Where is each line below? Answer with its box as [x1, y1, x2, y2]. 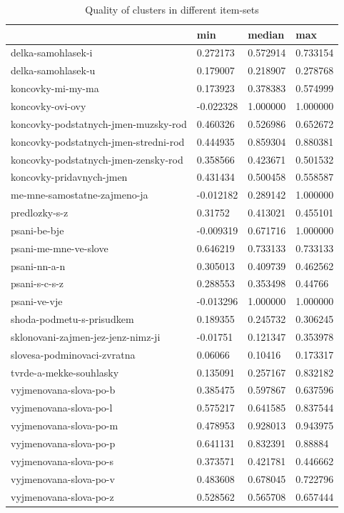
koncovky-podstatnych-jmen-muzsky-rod [11, 116, 187, 131]
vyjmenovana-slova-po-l [11, 400, 113, 415]
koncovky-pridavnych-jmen [11, 169, 128, 184]
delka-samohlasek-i [11, 45, 93, 60]
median [248, 26, 285, 41]
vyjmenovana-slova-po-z [11, 489, 114, 504]
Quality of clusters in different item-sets [85, 2, 259, 16]
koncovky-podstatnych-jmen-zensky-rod [11, 151, 183, 166]
